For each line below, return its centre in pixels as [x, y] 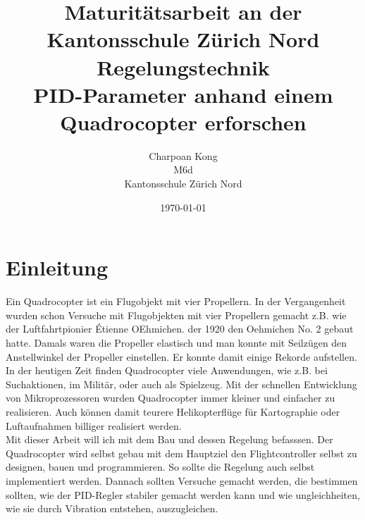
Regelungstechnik [183, 67]
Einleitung [57, 267]
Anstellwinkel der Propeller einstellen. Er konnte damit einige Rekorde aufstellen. [181, 356]
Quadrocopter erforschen [183, 122]
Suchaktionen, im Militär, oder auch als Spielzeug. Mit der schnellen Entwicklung [181, 384]
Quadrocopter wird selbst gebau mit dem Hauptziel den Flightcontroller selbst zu [181, 453]
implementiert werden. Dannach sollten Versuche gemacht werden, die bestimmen [182, 480]
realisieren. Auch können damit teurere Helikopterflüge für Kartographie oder [173, 411]
